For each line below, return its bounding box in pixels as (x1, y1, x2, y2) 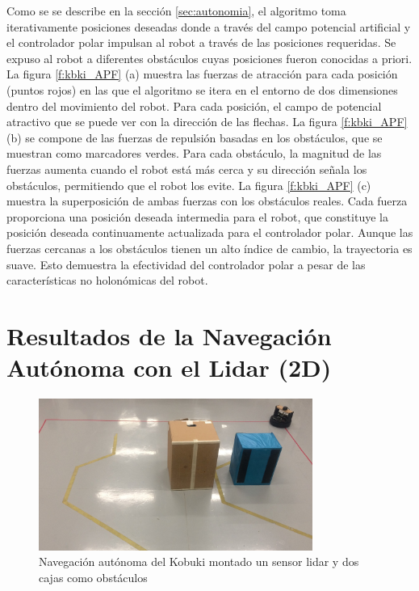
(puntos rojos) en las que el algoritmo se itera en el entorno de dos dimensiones (6, 81, 398, 98)
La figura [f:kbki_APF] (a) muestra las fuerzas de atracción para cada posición (6, 65, 398, 82)
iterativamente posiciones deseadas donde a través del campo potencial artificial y (6, 18, 411, 35)
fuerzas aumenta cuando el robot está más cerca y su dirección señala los (6, 160, 367, 177)
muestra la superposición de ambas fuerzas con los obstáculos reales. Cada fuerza (6, 192, 408, 209)
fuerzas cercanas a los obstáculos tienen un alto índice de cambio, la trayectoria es (6, 239, 413, 256)
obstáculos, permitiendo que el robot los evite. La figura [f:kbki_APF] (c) (6, 176, 371, 193)
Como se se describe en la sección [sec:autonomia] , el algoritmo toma (6, 2, 346, 19)
